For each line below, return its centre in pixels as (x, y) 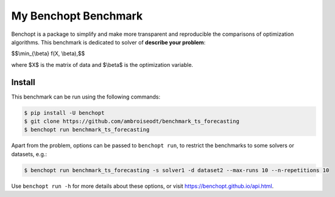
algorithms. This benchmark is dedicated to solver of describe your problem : (108, 42)
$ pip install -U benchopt (64, 113)
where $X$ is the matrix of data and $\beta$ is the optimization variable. (102, 64)
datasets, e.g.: (29, 154)
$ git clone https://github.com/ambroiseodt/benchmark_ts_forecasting (132, 121)
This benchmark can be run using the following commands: (86, 97)
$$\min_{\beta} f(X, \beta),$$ (48, 54)
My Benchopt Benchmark (77, 16)
